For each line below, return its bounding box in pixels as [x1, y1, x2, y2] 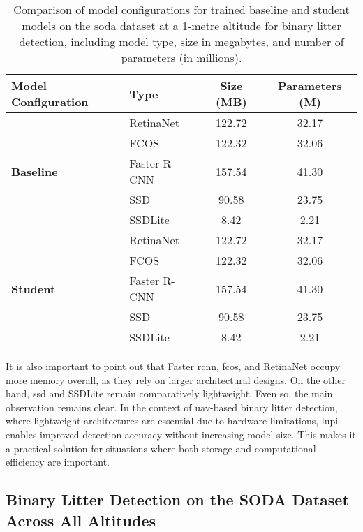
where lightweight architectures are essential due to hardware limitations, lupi [6, 413, 339, 428]
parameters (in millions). [121, 50, 242, 66]
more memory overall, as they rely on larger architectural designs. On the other [6, 372, 346, 387]
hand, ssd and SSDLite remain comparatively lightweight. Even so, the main [6, 386, 333, 401]
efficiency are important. [6, 455, 110, 469]
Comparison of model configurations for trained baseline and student [13, 1, 350, 17]
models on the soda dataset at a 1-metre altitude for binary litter [22, 17, 341, 34]
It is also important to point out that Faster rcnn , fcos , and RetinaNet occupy [6, 359, 341, 373]
